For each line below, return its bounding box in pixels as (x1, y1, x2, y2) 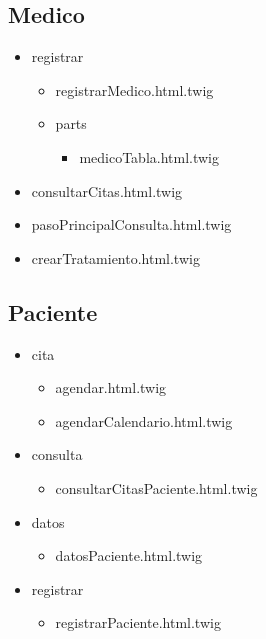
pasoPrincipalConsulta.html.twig (31, 214, 232, 235)
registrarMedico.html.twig (55, 79, 214, 100)
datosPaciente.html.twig (55, 545, 203, 566)
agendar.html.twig (55, 377, 167, 398)
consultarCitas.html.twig (31, 180, 183, 201)
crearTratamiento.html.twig (31, 247, 200, 268)
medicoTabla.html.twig (79, 146, 220, 167)
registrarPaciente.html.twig (55, 612, 221, 633)
